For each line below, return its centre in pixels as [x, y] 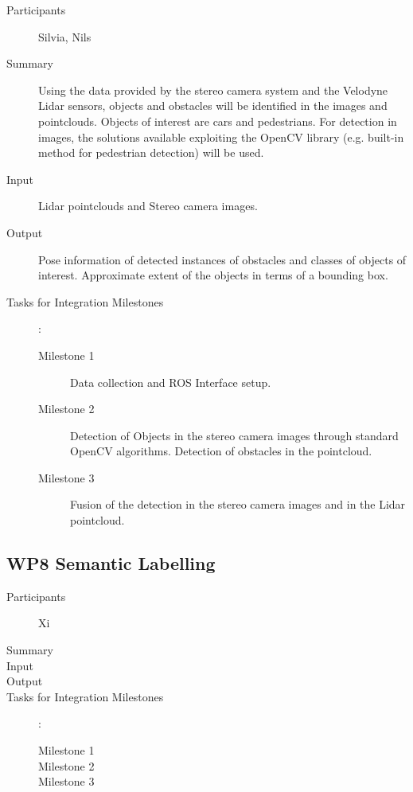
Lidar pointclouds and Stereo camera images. [148, 206]
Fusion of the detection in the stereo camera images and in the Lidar [238, 504]
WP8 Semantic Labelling [111, 563]
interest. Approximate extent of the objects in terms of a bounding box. [213, 275]
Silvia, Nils [65, 36]
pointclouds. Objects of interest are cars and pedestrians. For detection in [218, 121]
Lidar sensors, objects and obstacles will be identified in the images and [213, 105]
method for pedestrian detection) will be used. [151, 152]
